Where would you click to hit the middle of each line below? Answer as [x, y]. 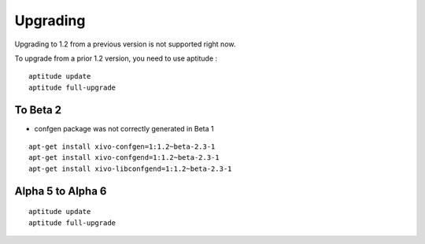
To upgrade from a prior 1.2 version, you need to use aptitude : [116, 58]
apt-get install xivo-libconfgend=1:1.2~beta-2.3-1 [130, 168]
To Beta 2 [38, 110]
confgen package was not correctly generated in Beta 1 [124, 128]
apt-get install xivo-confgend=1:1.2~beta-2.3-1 [124, 158]
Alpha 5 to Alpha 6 [61, 191]
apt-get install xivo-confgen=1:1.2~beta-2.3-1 [122, 147]
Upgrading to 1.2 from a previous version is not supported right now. [125, 44]
